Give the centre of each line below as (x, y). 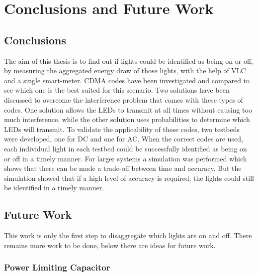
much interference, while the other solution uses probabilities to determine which (127, 119)
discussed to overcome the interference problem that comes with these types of (124, 99)
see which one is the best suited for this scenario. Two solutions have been (117, 90)
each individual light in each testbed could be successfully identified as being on (126, 148)
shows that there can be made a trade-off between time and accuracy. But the (123, 168)
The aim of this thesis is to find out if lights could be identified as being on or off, (129, 61)
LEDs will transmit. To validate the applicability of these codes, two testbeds (122, 129)
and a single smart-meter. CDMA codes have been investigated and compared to (127, 80)
